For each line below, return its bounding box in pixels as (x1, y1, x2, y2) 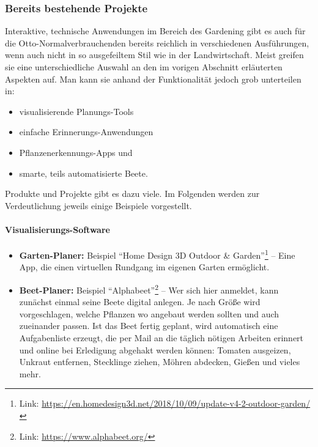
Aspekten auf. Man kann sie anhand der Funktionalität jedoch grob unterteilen (5, 72, 301, 85)
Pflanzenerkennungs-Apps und (19, 146, 133, 158)
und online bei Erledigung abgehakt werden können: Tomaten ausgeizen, (19, 343, 291, 356)
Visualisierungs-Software (5, 223, 110, 235)
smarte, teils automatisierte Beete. (19, 166, 148, 179)
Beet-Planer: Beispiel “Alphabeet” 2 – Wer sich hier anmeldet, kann (19, 281, 279, 296)
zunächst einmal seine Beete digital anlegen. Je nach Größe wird (19, 295, 261, 308)
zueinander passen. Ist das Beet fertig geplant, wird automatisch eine (19, 319, 278, 332)
